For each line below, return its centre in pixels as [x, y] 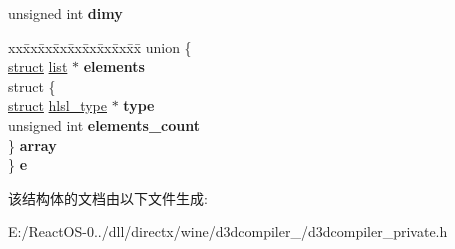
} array [32, 144]
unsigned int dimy [65, 13]
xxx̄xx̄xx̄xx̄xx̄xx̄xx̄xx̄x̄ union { [100, 46]
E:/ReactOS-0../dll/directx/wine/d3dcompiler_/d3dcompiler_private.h [228, 231]
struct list [38, 66]
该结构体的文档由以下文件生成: [108, 197]
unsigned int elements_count [104, 124]
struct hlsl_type [57, 105]
